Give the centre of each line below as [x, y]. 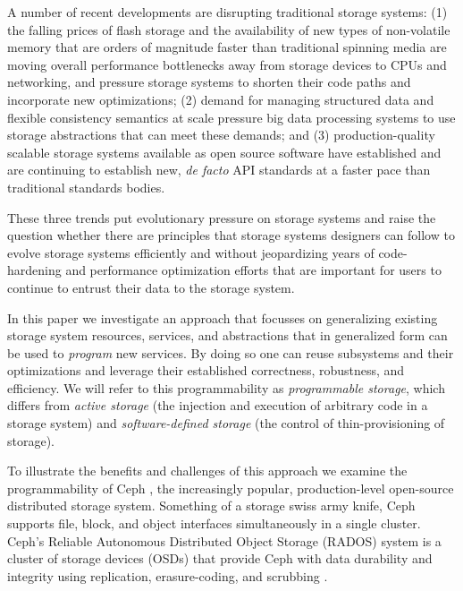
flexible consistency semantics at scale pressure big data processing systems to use [231, 117]
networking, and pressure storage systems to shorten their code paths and [209, 82]
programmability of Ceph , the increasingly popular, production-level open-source [231, 488]
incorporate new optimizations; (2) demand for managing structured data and [221, 99]
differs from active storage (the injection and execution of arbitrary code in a [218, 405]
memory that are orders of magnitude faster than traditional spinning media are [227, 47]
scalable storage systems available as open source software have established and [224, 152]
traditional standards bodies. [86, 187]
